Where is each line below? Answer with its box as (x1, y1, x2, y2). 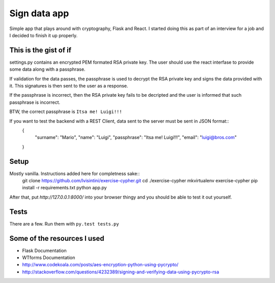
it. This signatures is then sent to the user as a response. (9, 83, 128, 89)
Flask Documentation (22, 247, 67, 253)
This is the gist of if (9, 46, 71, 54)
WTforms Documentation (22, 254, 75, 261)
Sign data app (9, 8, 69, 19)
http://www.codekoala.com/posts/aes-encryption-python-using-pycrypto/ (22, 262, 179, 268)
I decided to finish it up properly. (9, 32, 78, 38)
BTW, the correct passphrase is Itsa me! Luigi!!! (9, 108, 122, 115)
